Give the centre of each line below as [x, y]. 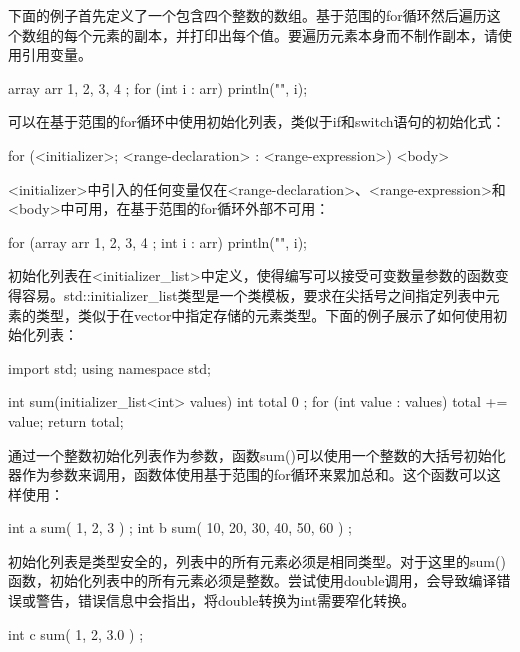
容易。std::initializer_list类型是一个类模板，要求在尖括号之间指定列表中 [253, 294]
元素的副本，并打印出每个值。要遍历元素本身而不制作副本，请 [294, 34]
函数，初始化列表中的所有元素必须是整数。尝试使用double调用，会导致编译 [252, 580]
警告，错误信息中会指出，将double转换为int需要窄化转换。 [225, 600]
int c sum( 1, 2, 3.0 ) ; [76, 633]
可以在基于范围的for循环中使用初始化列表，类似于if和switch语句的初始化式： [257, 121]
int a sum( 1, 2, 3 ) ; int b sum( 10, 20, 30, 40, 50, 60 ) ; [180, 527]
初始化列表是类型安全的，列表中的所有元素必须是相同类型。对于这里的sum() [257, 560]
